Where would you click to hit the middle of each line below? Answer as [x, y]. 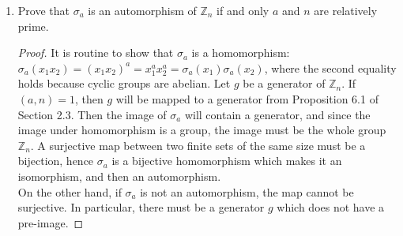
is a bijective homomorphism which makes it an [227, 161]
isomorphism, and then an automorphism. [119, 176]
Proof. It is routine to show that [96, 52]
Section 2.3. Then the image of [92, 114]
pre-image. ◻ [51, 222]
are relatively [346, 10]
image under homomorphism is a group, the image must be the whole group [202, 130]
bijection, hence [56, 161]
